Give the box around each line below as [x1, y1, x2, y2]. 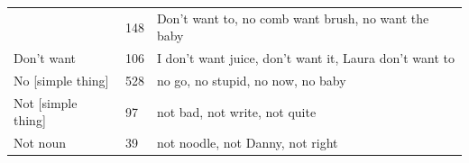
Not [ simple [14, 93, 78, 112]
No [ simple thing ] [14, 71, 109, 90]
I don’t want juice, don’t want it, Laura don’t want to [156, 49, 455, 68]
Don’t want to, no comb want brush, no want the [156, 8, 429, 27]
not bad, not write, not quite [156, 102, 317, 121]
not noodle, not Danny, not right [156, 133, 338, 152]
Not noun [14, 133, 66, 152]
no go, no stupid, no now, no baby [156, 71, 346, 90]
